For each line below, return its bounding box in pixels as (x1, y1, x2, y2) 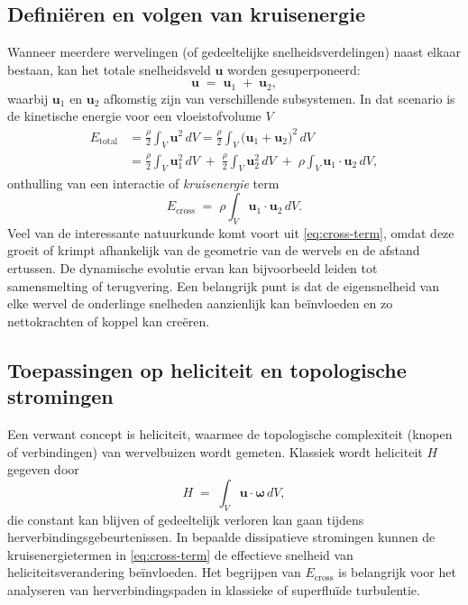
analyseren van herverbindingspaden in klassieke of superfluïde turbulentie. (7, 581, 420, 599)
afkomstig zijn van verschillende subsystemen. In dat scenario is (104, 88, 455, 107)
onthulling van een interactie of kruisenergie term (7, 173, 280, 192)
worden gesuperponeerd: (227, 60, 361, 78)
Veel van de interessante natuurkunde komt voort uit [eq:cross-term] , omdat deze (7, 223, 454, 242)
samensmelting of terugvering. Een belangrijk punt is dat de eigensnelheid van (7, 276, 439, 295)
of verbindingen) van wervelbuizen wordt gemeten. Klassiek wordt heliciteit (7, 442, 423, 461)
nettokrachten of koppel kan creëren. (7, 311, 210, 330)
